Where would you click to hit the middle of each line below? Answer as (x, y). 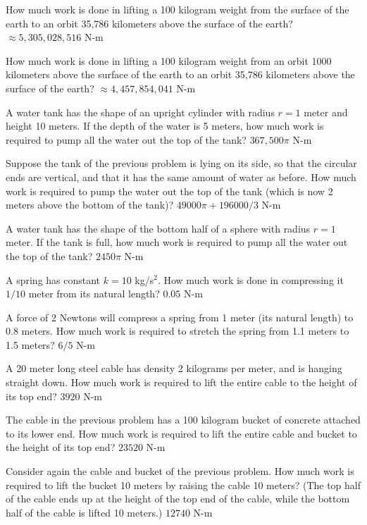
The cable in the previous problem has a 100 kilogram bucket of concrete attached (183, 420)
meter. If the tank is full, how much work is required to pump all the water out (177, 242)
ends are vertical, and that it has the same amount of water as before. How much (181, 177)
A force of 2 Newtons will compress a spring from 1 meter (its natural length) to (180, 317)
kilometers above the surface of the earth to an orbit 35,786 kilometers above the (180, 74)
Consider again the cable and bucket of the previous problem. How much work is (180, 471)
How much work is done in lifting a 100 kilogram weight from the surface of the (178, 9)
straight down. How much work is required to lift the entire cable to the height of (181, 382)
